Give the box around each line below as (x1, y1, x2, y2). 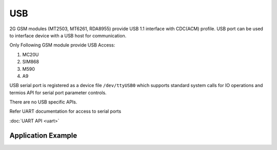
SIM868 (22, 59, 39, 65)
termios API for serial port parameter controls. (9, 90, 107, 96)
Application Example (9, 131, 77, 140)
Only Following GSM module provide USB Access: (9, 42, 115, 48)
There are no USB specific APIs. (9, 99, 77, 105)
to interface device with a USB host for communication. (9, 32, 127, 38)
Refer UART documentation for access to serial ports (9, 108, 122, 115)
